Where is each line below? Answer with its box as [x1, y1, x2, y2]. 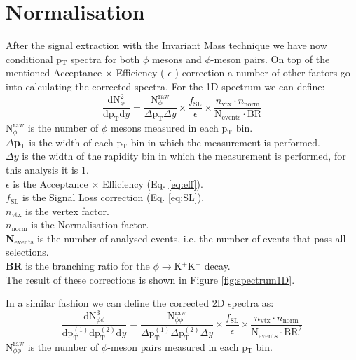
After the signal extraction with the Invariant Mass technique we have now [6, 38, 327, 53]
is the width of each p [29, 134, 123, 149]
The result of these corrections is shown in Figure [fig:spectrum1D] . [6, 272, 295, 286]
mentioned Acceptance [6, 65, 102, 80]
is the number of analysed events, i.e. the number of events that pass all [37, 230, 346, 245]
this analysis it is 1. [6, 162, 89, 176]
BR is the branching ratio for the [6, 258, 150, 273]
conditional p [6, 51, 62, 66]
